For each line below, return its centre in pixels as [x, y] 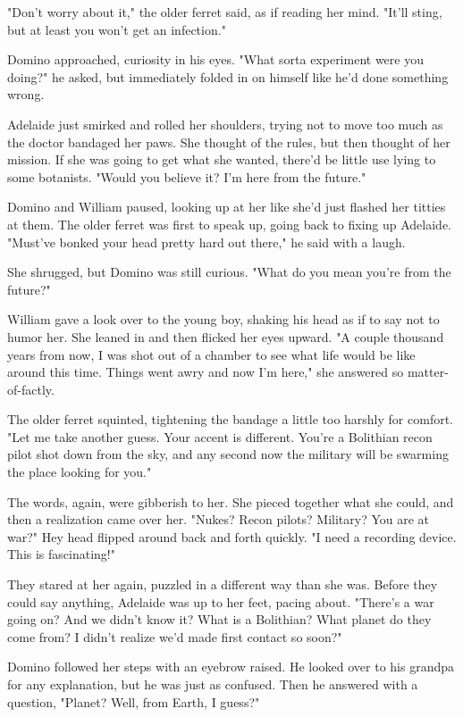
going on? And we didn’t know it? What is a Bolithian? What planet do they [219, 619]
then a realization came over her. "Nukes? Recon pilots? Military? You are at [219, 519]
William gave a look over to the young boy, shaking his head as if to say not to [223, 319]
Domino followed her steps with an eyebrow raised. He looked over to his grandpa [231, 667]
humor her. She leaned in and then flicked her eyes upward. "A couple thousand [226, 336]
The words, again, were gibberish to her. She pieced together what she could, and [231, 501]
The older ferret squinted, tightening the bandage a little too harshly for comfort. [230, 419]
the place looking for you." [80, 472]
